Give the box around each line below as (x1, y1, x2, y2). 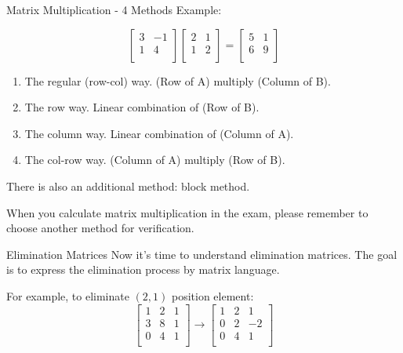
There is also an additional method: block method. (6, 177, 250, 194)
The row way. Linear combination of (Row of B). (24, 99, 260, 115)
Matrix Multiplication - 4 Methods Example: (6, 2, 222, 17)
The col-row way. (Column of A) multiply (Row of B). (24, 151, 285, 168)
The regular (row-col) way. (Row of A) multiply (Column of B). (24, 72, 331, 89)
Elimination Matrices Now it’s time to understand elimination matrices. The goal (6, 246, 398, 262)
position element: (171, 287, 254, 304)
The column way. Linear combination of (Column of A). (24, 125, 294, 141)
